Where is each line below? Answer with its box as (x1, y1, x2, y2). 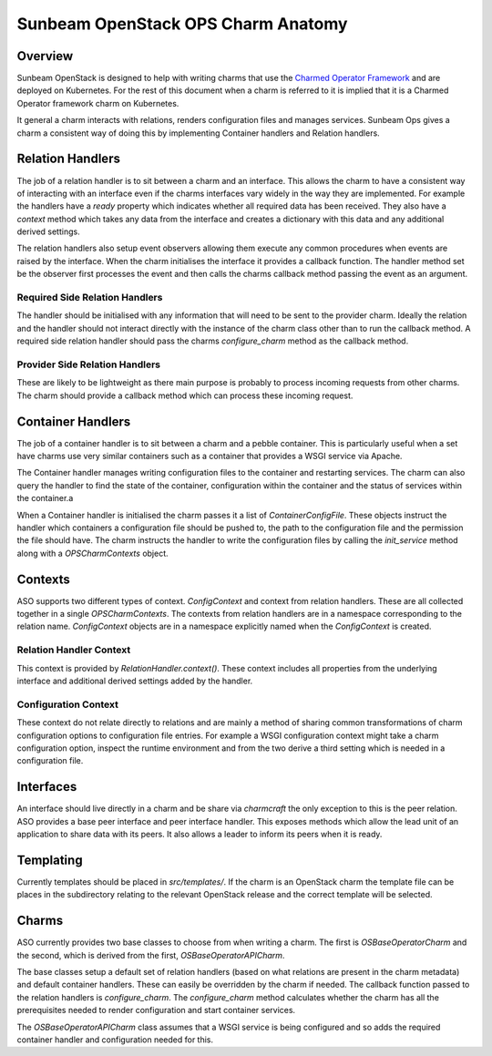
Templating (16, 852, 83, 867)
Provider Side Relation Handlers (16, 358, 161, 371)
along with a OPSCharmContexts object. (16, 548, 169, 559)
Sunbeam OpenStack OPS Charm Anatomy (16, 14, 348, 34)
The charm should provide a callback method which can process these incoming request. (16, 390, 354, 401)
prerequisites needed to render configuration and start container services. (16, 1005, 296, 1016)
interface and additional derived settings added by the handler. (16, 675, 253, 686)
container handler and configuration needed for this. (16, 1034, 214, 1045)
